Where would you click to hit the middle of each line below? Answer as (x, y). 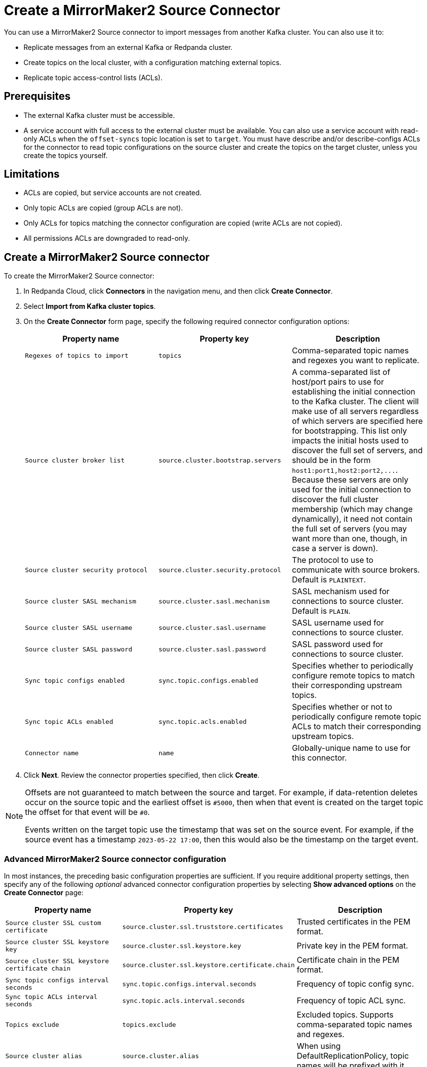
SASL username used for (338, 623)
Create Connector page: (44, 893)
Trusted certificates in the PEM (353, 922)
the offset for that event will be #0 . (87, 812)
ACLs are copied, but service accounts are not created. (113, 193)
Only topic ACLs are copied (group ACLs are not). (103, 208)
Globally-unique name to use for (351, 748)
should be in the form (331, 460)
